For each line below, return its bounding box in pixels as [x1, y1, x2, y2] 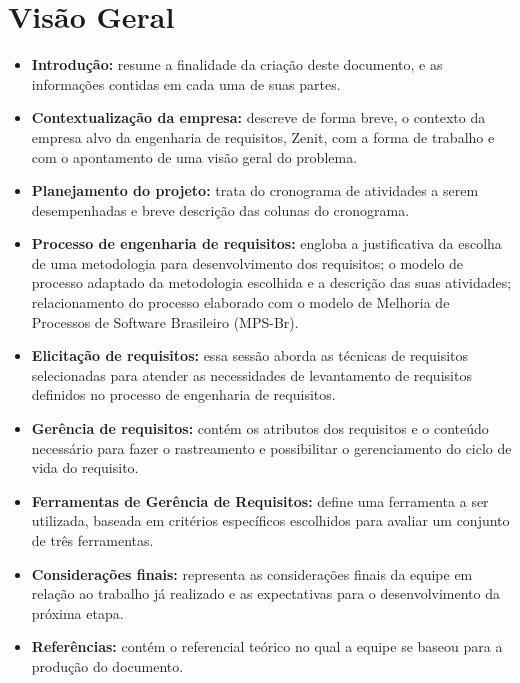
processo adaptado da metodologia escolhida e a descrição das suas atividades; [31, 272, 512, 293]
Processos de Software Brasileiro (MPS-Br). [31, 311, 299, 332]
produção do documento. [31, 655, 184, 676]
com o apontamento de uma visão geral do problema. [31, 146, 358, 167]
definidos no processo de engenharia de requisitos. [31, 384, 336, 405]
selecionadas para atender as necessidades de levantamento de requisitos [31, 364, 472, 385]
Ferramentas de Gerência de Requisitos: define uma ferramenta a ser [31, 490, 489, 511]
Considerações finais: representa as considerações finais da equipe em [31, 563, 473, 584]
